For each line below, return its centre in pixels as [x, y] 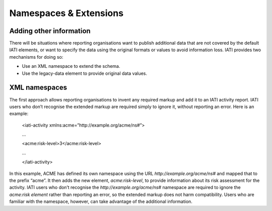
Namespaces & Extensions [66, 13]
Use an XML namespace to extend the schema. [71, 66]
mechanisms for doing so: [36, 57]
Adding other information [50, 31]
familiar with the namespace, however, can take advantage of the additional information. [101, 201]
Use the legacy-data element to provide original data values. [85, 73]
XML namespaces [38, 88]
